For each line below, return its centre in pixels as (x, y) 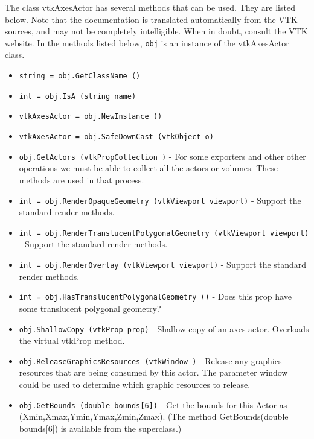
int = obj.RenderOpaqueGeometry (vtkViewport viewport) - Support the (160, 200)
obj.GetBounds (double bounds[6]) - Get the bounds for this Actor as (153, 404)
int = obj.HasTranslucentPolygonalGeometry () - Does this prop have (155, 296)
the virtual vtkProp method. (72, 340)
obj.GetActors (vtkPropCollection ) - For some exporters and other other (162, 156)
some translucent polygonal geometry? (90, 308)
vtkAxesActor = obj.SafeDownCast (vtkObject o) (116, 137)
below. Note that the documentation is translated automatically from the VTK (151, 19)
